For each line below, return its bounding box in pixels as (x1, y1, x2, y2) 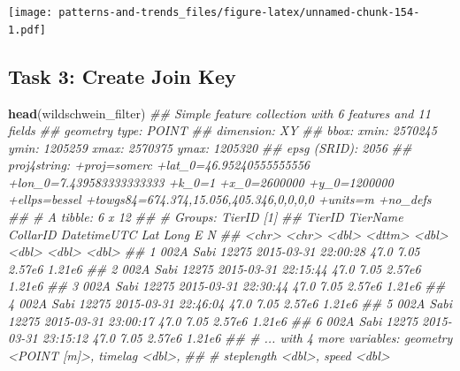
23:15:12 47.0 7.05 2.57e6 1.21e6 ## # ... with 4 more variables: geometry (42, 329, 453, 347)
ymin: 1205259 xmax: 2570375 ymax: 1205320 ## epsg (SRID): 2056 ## (8, 138, 412, 156)
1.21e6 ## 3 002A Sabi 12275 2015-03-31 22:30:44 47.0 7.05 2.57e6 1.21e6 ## (8, 276, 446, 295)
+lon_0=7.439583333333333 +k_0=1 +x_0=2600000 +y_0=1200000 (8, 172, 394, 191)
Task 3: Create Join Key (8, 62, 236, 89)
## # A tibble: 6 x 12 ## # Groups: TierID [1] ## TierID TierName (8, 208, 403, 226)
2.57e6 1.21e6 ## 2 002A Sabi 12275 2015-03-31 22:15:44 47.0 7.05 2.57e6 (8, 259, 421, 277)
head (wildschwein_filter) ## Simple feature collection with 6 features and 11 (8, 103, 431, 122)
